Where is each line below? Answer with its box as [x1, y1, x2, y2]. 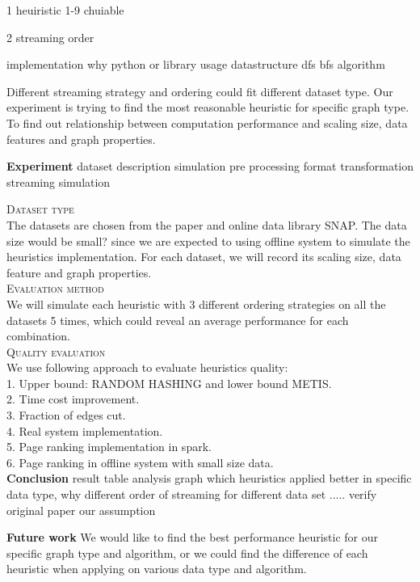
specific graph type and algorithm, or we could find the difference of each [6, 544, 368, 561]
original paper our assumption [6, 501, 156, 518]
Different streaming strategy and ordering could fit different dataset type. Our [6, 82, 393, 99]
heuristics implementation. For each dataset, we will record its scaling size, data [6, 248, 401, 265]
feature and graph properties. [6, 264, 152, 280]
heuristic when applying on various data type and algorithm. [6, 560, 307, 577]
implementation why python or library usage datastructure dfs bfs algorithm [6, 56, 385, 73]
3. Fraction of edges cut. [6, 407, 126, 424]
